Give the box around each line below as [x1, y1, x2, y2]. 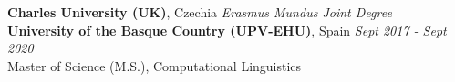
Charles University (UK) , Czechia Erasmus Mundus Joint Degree [7, 3, 392, 21]
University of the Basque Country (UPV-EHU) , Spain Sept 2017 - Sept [7, 20, 447, 39]
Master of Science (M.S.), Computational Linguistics [7, 56, 302, 75]
